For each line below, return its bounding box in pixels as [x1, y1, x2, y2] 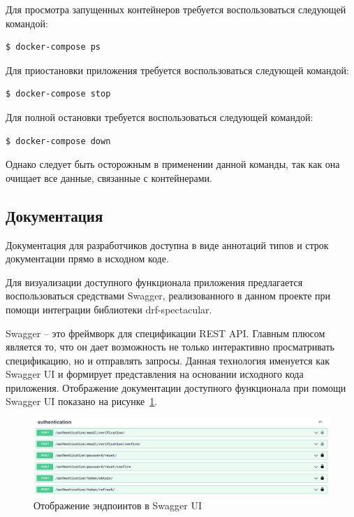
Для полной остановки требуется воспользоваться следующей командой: [6, 109, 314, 124]
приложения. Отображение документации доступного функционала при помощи [6, 380, 346, 395]
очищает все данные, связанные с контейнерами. [6, 170, 212, 185]
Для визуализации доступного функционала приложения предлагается [6, 274, 303, 289]
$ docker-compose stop [6, 89, 111, 99]
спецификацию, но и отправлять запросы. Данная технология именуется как [6, 353, 330, 367]
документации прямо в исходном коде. [6, 251, 169, 266]
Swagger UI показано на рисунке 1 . [6, 394, 158, 409]
